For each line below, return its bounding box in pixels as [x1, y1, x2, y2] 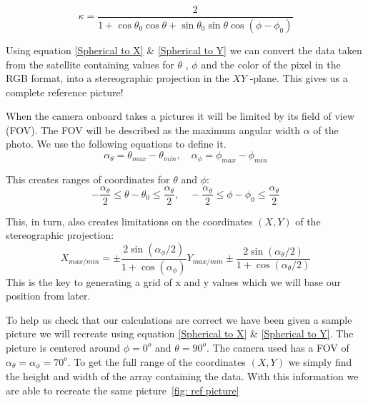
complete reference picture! [6, 84, 124, 99]
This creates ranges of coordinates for [6, 171, 170, 186]
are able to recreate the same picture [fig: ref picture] [6, 382, 239, 397]
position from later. [6, 288, 91, 303]
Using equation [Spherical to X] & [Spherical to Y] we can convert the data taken [6, 42, 362, 57]
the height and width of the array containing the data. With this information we [6, 369, 359, 383]
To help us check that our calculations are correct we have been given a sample [6, 312, 352, 327]
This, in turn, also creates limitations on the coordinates [6, 213, 253, 228]
